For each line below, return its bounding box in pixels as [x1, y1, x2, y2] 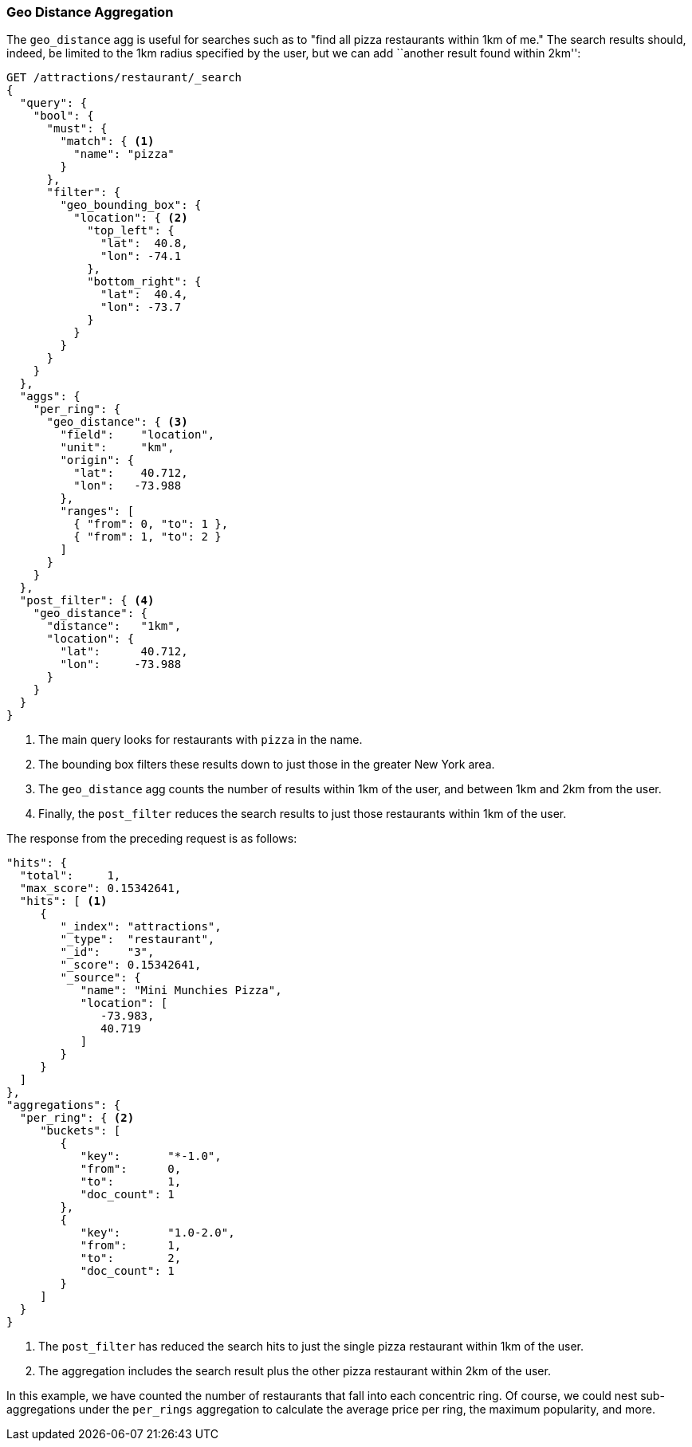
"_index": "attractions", [60, 920, 222, 934]
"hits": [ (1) [19, 895, 108, 908]
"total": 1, [19, 869, 121, 883]
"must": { [46, 122, 108, 136]
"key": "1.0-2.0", [80, 1226, 235, 1240]
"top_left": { [87, 224, 175, 238]
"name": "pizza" [73, 147, 175, 161]
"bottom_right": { [87, 275, 202, 289]
